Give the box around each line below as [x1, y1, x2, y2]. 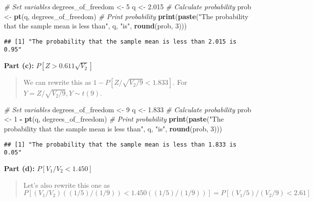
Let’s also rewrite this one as [23, 179, 110, 190]
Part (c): [4, 60, 34, 71]
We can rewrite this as [23, 77, 91, 87]
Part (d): [4, 163, 35, 173]
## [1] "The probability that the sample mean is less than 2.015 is [4, 38, 237, 45]
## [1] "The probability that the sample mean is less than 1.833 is [4, 141, 237, 148]
